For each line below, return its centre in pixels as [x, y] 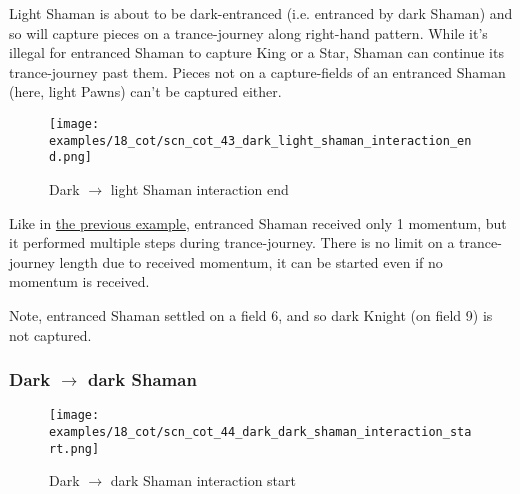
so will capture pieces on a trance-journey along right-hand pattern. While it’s [248, 32]
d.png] [70, 157]
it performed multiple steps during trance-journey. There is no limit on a [232, 242]
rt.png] [74, 448]
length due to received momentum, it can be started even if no [251, 261]
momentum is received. [79, 281]
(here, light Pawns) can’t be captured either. [145, 91]
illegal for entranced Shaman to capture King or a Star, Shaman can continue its [256, 52]
